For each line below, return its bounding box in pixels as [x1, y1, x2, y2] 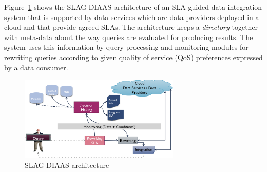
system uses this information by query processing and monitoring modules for [4, 42, 249, 52]
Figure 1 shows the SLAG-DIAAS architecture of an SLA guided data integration [4, 2, 262, 12]
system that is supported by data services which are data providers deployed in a [4, 11, 259, 22]
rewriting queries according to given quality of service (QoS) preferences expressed [4, 51, 263, 62]
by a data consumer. [4, 62, 68, 72]
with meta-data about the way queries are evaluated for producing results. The [4, 31, 253, 42]
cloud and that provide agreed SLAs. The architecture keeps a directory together [4, 22, 258, 32]
